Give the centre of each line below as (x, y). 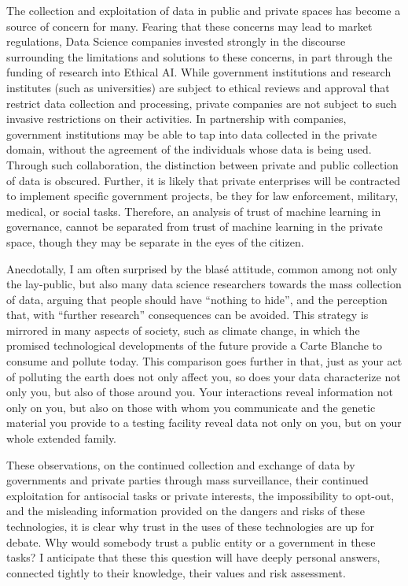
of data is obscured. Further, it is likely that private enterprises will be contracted (203, 180)
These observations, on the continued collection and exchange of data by (181, 464)
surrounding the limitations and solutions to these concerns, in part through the (199, 56)
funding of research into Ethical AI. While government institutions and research (199, 72)
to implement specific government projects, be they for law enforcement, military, (202, 196)
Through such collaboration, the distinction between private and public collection (202, 164)
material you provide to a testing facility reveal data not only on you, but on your (204, 423)
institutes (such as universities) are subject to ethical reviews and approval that (198, 87)
